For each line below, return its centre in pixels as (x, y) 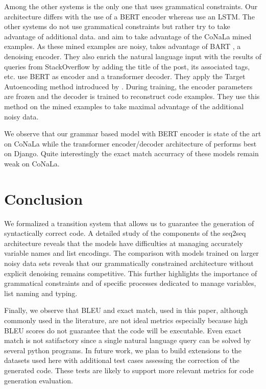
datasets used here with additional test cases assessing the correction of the (122, 360)
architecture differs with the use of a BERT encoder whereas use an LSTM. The (129, 16)
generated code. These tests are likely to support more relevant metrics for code (129, 370)
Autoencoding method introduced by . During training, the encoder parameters (128, 86)
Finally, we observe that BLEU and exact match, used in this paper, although (126, 310)
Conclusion (44, 198)
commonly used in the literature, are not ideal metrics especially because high (126, 320)
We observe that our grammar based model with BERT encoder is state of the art (133, 133)
